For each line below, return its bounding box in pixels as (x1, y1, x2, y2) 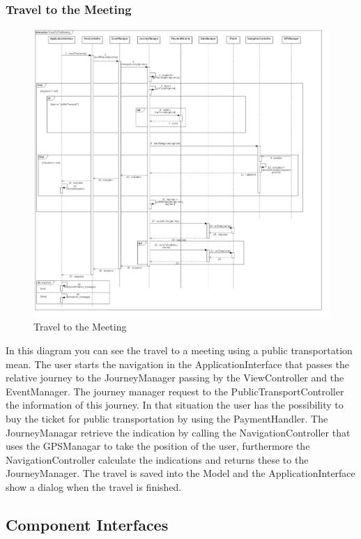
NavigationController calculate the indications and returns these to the (6, 452, 309, 466)
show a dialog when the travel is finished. (6, 479, 182, 494)
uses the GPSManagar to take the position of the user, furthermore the (6, 439, 310, 453)
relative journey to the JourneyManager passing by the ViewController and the (6, 370, 344, 385)
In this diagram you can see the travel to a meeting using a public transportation (6, 343, 353, 358)
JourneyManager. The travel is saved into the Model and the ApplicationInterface (6, 466, 355, 480)
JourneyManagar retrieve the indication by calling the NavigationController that (6, 425, 351, 439)
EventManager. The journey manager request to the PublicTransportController (6, 384, 344, 398)
